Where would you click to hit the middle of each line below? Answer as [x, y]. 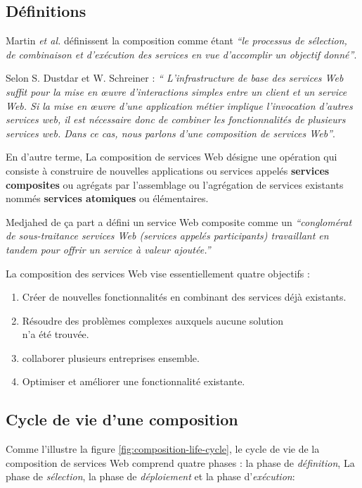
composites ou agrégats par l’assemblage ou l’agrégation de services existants [175, 184]
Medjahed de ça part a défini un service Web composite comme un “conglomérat [179, 221]
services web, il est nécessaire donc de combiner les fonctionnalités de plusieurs [176, 119]
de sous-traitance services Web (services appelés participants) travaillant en [167, 236]
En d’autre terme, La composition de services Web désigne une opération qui [172, 157]
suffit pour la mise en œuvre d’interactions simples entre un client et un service [176, 91]
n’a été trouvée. [56, 334]
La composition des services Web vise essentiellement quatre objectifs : [158, 273]
